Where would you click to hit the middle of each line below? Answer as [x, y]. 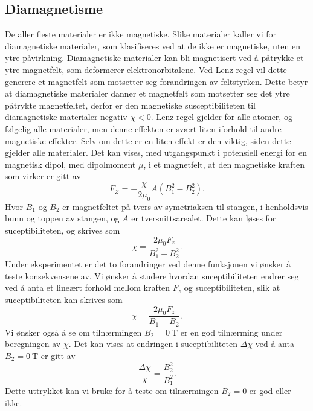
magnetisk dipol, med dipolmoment [70, 164]
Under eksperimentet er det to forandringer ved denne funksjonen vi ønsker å [148, 264]
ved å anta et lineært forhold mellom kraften [88, 288]
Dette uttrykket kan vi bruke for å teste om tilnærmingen [112, 390]
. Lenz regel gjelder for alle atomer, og [221, 117]
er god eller [270, 390]
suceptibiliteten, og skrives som [63, 230]
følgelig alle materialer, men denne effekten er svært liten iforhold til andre [143, 128]
